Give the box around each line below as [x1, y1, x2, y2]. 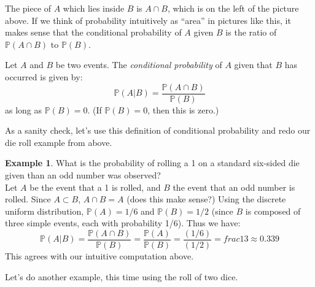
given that [234, 58, 273, 71]
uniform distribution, [5, 204, 84, 217]
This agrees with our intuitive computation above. [5, 250, 194, 262]
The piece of [5, 2, 52, 14]
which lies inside [63, 2, 125, 14]
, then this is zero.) [147, 103, 219, 116]
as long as [5, 103, 42, 116]
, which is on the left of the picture [167, 2, 299, 14]
